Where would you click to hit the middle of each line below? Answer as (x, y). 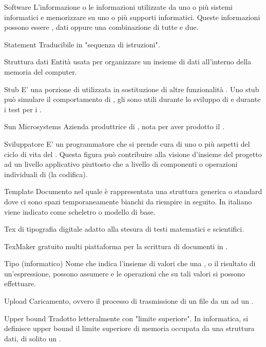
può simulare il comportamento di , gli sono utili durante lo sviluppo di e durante (132, 99)
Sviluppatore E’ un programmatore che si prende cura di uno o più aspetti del (127, 143)
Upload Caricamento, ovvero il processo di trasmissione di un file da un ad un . (129, 301)
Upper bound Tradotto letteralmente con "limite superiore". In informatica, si (126, 318)
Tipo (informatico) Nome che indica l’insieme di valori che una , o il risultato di (130, 263)
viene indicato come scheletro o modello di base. (80, 211)
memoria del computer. (41, 71)
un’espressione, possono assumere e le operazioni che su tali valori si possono (125, 273)
